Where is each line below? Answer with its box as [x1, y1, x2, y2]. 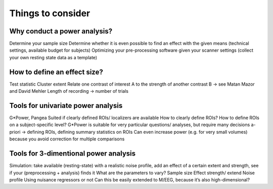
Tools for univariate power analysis [9, 101, 123, 110]
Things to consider [9, 8, 90, 19]
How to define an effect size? [9, 67, 103, 76]
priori [9, 129, 21, 135]
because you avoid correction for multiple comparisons [9, 136, 125, 142]
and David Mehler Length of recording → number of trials [9, 88, 129, 94]
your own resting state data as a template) [9, 54, 98, 60]
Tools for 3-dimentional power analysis [9, 149, 136, 158]
